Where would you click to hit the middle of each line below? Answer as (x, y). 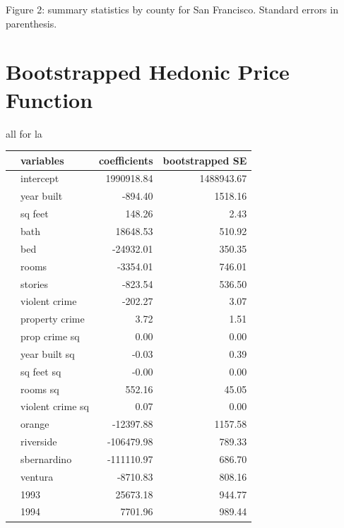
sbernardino (46, 458)
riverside (39, 442)
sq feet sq (41, 371)
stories (35, 283)
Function (49, 99)
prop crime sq (50, 336)
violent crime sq (55, 406)
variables (42, 160)
